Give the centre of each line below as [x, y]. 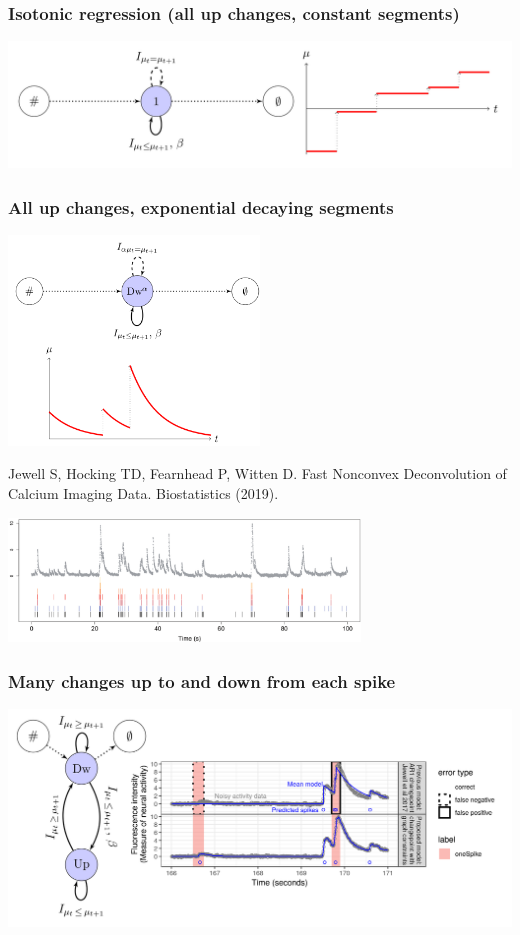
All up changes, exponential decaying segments [201, 206]
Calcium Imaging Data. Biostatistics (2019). [143, 493]
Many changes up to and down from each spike [202, 680]
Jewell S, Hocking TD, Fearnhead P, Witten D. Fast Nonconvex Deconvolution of [257, 473]
